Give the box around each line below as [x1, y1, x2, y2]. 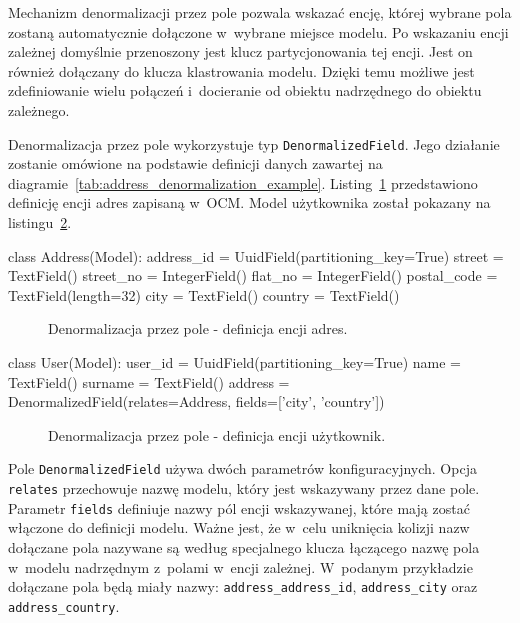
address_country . [8, 595, 120, 616]
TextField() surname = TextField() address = [8, 371, 290, 392]
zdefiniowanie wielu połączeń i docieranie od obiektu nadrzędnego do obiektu [8, 80, 482, 101]
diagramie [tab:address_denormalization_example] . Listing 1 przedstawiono [8, 172, 478, 193]
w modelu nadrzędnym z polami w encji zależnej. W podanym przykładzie [8, 556, 473, 577]
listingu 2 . [8, 212, 72, 232]
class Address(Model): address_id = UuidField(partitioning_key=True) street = [8, 245, 504, 266]
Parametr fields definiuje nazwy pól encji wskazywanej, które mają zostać [8, 497, 470, 518]
